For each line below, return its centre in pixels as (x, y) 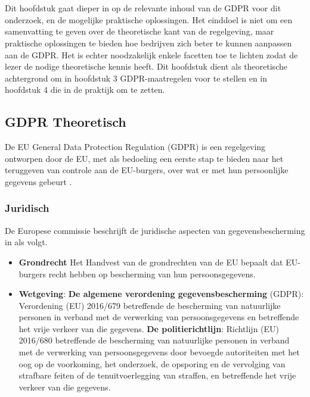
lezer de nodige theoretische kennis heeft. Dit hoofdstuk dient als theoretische (146, 66)
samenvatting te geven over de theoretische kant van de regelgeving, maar (139, 31)
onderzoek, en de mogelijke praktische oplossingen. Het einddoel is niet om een (149, 19)
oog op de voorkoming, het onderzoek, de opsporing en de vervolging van (152, 363)
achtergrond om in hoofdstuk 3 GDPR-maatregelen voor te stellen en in (136, 78)
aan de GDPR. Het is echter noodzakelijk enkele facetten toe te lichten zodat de (151, 54)
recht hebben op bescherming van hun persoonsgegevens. (152, 273)
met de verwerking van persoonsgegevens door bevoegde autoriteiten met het (159, 352)
